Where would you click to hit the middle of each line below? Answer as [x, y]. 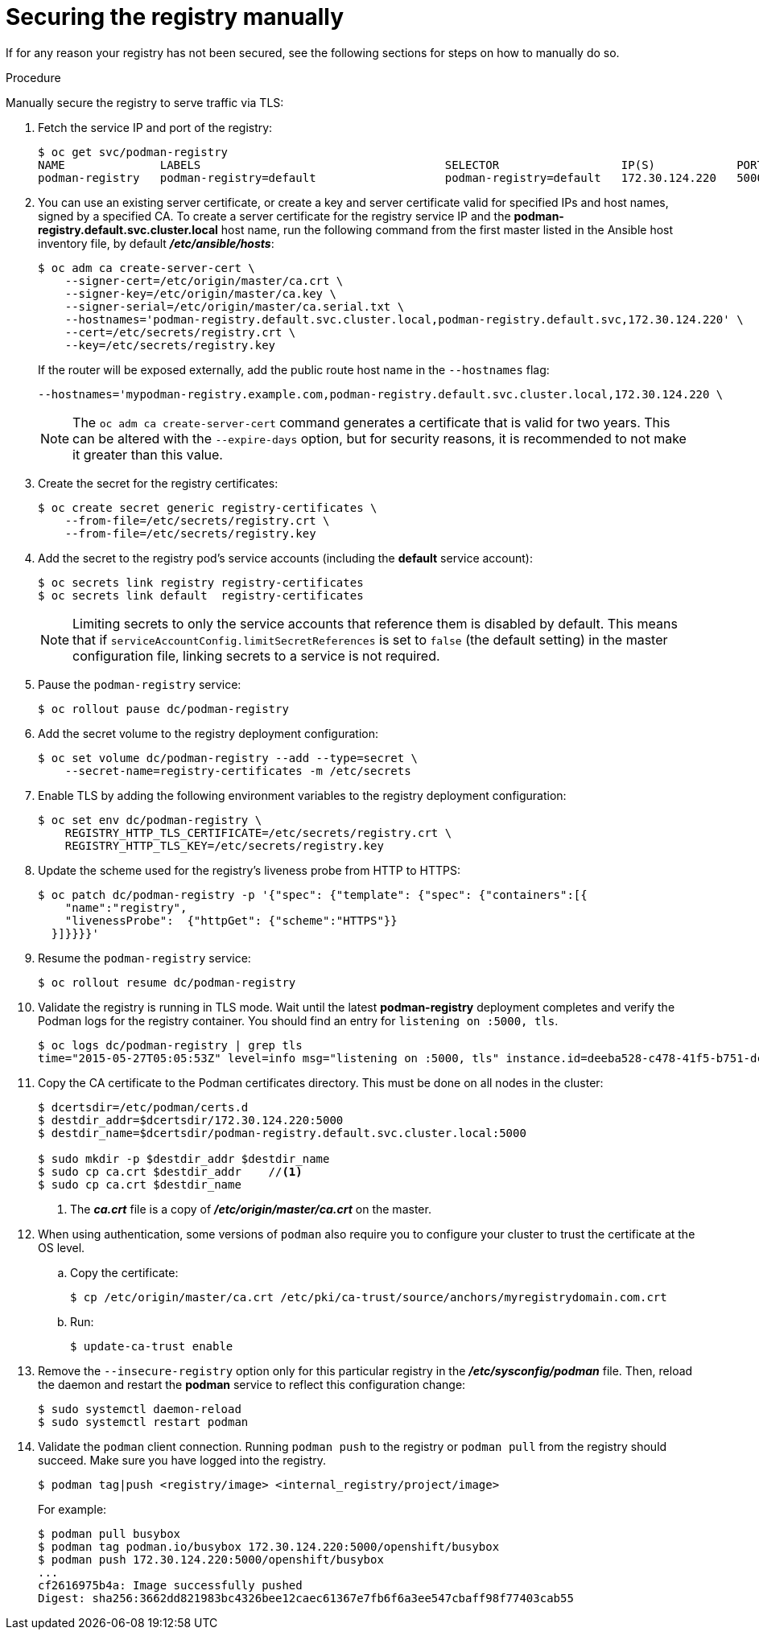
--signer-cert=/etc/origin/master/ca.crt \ [204, 280]
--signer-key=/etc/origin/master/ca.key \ [200, 293]
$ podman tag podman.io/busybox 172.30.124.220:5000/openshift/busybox [269, 1546]
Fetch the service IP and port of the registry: [155, 127]
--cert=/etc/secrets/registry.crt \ [180, 332]
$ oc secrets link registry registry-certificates [201, 582]
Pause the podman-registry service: [140, 684]
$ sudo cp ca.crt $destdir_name [140, 1184]
